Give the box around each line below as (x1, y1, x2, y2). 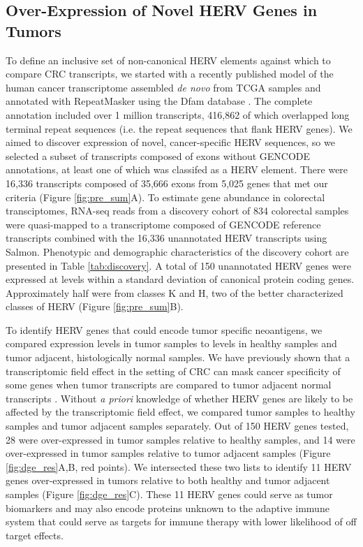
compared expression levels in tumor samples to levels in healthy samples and (6, 336, 337, 351)
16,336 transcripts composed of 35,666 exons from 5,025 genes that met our (6, 175, 328, 190)
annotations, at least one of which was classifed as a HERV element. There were (6, 162, 348, 177)
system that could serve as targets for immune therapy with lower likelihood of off (6, 514, 357, 529)
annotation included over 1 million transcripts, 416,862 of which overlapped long (6, 107, 350, 122)
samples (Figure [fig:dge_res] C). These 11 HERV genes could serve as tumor (6, 487, 333, 501)
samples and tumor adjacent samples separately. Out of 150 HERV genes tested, (6, 418, 349, 433)
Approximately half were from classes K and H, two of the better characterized (6, 285, 343, 300)
